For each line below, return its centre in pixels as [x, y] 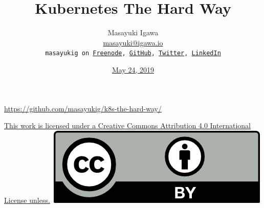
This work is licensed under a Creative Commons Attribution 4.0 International [127, 125]
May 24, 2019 [133, 69]
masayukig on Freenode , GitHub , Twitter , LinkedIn [133, 53]
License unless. [27, 200]
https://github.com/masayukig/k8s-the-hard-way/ [83, 108]
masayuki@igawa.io [133, 42]
